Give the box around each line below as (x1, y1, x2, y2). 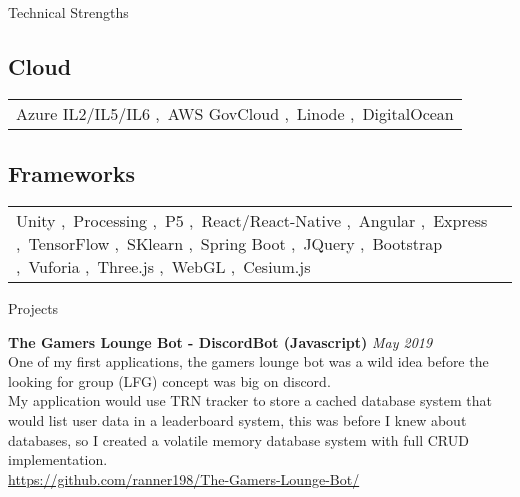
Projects (8, 298, 59, 318)
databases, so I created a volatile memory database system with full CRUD (8, 429, 469, 450)
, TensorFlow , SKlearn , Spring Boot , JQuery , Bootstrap (16, 232, 443, 255)
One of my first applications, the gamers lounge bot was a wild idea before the (8, 351, 489, 372)
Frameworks (8, 158, 136, 189)
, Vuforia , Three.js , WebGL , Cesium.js (16, 255, 311, 278)
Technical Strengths (8, 2, 129, 22)
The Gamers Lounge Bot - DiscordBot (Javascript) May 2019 (8, 331, 433, 352)
